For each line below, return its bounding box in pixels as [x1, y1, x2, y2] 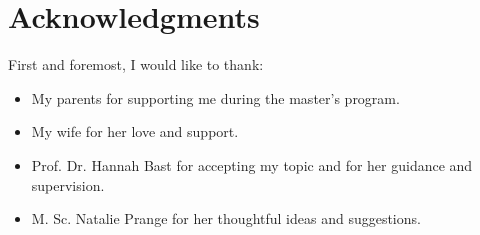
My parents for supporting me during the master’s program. [31, 87, 400, 108]
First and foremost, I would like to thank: [8, 54, 264, 75]
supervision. [31, 174, 105, 195]
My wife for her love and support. [31, 121, 239, 142]
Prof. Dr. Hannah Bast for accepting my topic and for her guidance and [31, 154, 473, 175]
